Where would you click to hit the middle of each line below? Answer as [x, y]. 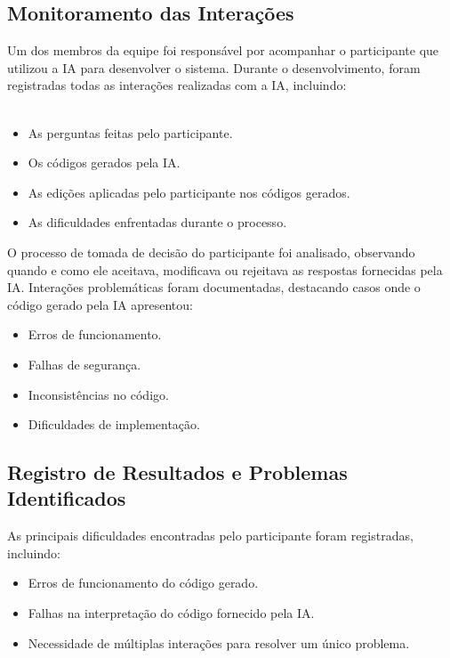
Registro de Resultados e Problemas [177, 472]
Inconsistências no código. [98, 394]
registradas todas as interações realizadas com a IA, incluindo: [177, 85]
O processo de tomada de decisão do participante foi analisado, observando [211, 252]
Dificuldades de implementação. [114, 424]
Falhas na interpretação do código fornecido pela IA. [171, 613]
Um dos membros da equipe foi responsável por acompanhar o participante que [223, 50]
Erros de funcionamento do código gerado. [143, 583]
